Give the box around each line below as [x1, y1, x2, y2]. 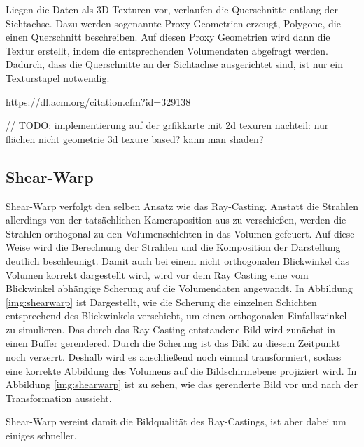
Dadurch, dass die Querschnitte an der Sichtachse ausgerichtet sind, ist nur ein [6, 57, 343, 71]
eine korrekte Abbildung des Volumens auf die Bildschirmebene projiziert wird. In [6, 363, 357, 378]
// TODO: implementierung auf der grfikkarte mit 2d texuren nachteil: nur [6, 118, 329, 132]
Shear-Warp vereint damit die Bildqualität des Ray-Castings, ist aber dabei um [6, 414, 346, 429]
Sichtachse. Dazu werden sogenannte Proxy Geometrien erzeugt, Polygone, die [6, 15, 341, 30]
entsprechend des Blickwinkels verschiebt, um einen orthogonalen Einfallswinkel [6, 308, 347, 323]
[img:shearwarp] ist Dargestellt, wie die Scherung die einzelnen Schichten [6, 294, 317, 309]
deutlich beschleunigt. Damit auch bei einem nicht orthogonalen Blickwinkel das [6, 253, 349, 268]
